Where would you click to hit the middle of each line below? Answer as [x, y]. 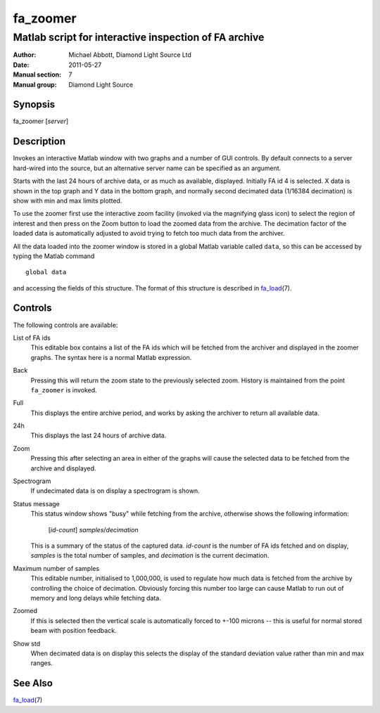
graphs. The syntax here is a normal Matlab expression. [111, 357]
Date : [21, 65]
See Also [33, 683]
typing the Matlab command [54, 256]
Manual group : [35, 84]
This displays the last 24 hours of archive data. [99, 435]
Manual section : [37, 75]
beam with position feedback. [74, 631]
